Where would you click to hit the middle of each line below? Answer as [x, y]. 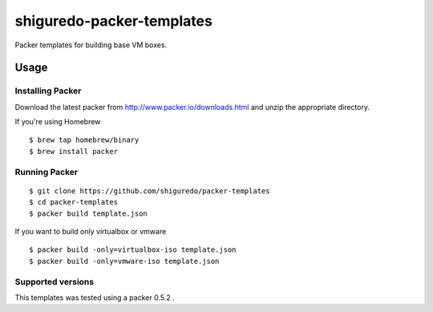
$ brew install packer [74, 151]
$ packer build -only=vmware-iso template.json [124, 261]
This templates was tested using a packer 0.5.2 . [95, 298]
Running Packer [47, 172]
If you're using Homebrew [58, 122]
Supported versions [55, 282]
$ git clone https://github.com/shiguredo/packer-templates [150, 191]
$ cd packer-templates [74, 202]
